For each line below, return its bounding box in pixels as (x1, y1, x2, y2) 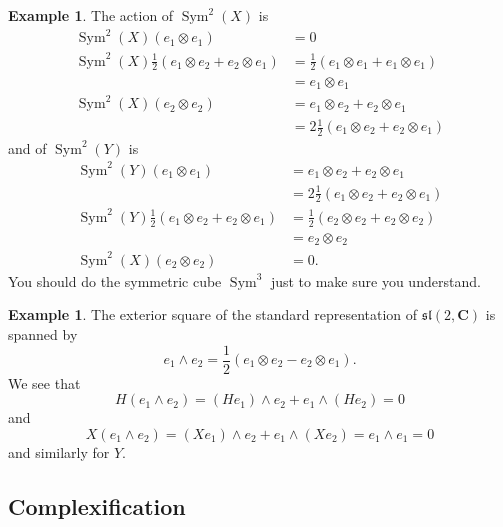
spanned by (8, 323, 78, 344)
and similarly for (8, 441, 110, 462)
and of (8, 137, 47, 158)
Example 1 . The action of (8, 5, 174, 25)
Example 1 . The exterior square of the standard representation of (8, 304, 418, 325)
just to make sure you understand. (270, 270, 481, 291)
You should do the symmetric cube (8, 270, 222, 291)
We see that (8, 372, 81, 393)
